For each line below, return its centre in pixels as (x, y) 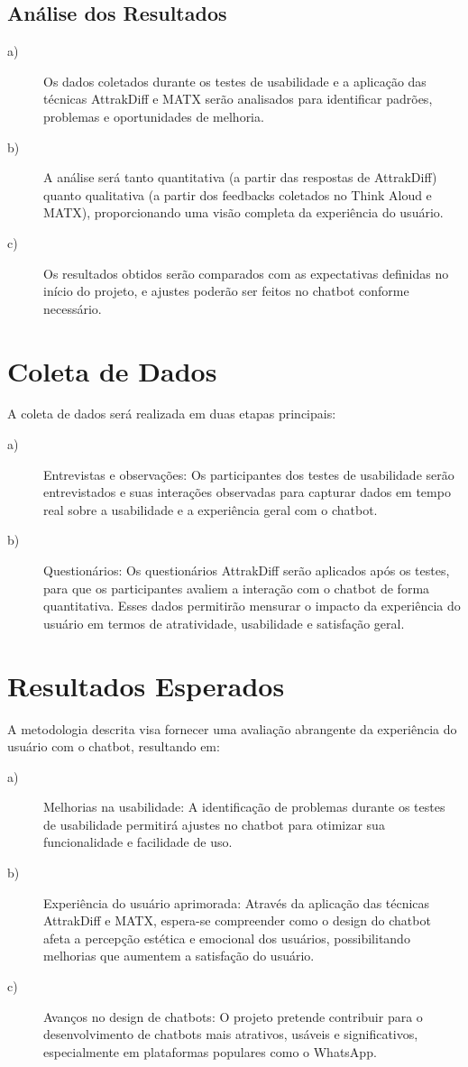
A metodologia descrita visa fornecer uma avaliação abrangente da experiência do (232, 728)
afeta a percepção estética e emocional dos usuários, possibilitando (227, 938)
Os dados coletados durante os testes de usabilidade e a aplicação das (235, 81)
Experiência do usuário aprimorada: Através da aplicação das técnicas (237, 902)
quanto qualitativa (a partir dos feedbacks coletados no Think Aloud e (238, 194)
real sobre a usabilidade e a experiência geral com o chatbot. (211, 509)
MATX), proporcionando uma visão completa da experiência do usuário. (243, 212)
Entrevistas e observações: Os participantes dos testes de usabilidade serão (249, 474)
